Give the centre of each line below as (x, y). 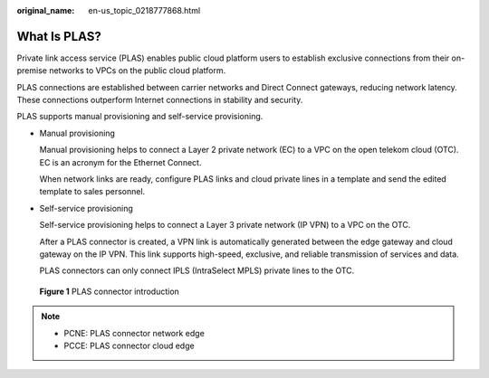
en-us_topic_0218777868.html (144, 10)
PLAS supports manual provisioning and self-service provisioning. (140, 117)
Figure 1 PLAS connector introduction (110, 291)
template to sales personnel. (92, 192)
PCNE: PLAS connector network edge (134, 333)
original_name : (46, 10)
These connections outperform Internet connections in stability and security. (160, 100)
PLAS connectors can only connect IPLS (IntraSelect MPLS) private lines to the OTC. (197, 270)
